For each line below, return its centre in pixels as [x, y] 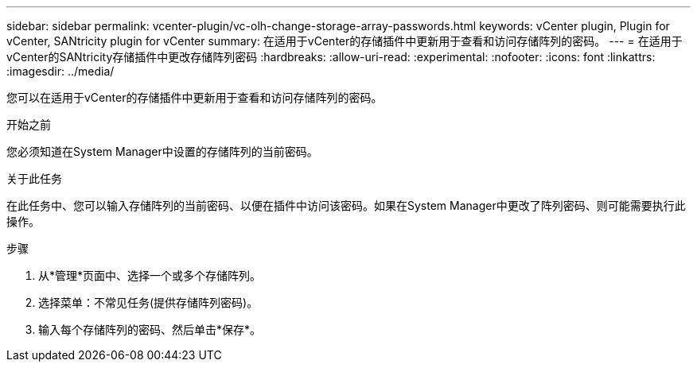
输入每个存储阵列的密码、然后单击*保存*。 [150, 329]
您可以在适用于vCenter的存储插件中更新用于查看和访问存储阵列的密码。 [195, 97]
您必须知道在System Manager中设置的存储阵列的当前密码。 [162, 151]
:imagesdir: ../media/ [60, 71]
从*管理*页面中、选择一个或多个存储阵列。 [150, 275]
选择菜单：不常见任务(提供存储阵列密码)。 [148, 302]
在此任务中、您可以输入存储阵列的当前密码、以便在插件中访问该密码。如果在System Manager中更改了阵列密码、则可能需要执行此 [346, 205]
